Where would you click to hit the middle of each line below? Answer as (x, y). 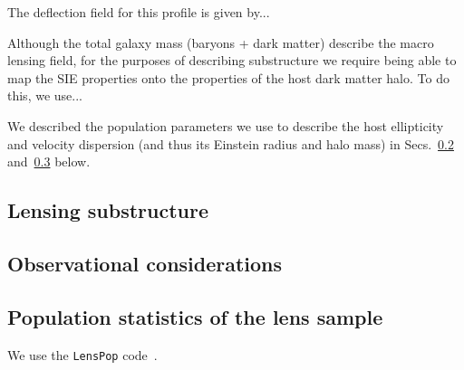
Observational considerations (145, 263)
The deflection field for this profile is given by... (139, 12)
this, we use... (45, 95)
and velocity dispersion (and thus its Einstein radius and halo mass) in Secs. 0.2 (231, 143)
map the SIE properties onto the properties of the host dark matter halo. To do (228, 77)
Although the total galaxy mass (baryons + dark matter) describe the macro (221, 42)
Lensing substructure (108, 210)
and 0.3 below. (49, 161)
